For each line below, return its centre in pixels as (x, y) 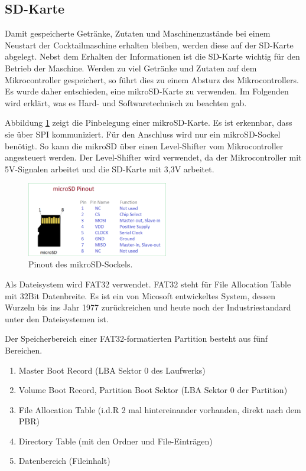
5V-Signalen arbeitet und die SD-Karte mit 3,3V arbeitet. (110, 169)
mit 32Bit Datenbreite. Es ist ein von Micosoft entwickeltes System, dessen (140, 295)
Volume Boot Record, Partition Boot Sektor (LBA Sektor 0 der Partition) (153, 390)
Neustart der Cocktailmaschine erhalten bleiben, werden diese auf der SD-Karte (149, 45)
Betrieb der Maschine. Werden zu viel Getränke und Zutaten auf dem (131, 68)
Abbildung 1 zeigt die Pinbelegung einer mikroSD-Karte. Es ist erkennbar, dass (149, 122)
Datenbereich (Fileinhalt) (64, 461)
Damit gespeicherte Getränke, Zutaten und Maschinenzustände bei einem (138, 33)
